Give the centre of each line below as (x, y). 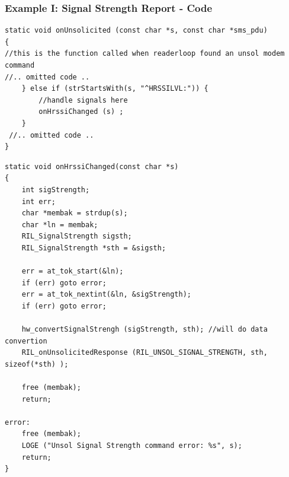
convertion (26, 341)
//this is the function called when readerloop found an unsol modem (145, 54)
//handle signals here (83, 100)
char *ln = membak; (60, 225)
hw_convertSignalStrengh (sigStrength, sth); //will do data (144, 330)
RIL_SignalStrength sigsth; (77, 236)
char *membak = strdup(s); (75, 213)
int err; (38, 201)
